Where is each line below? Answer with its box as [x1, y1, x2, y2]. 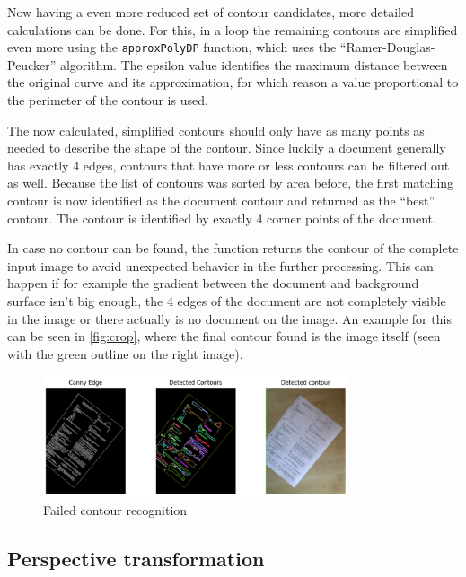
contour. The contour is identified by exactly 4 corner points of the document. [7, 208, 436, 227]
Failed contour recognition [43, 501, 188, 520]
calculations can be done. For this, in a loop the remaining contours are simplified [7, 20, 458, 39]
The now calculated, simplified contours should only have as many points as [7, 120, 425, 139]
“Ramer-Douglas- [339, 38, 435, 57]
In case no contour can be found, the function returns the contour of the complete [7, 239, 459, 258]
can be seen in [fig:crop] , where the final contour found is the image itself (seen [7, 327, 441, 345]
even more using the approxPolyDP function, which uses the [7, 38, 337, 57]
